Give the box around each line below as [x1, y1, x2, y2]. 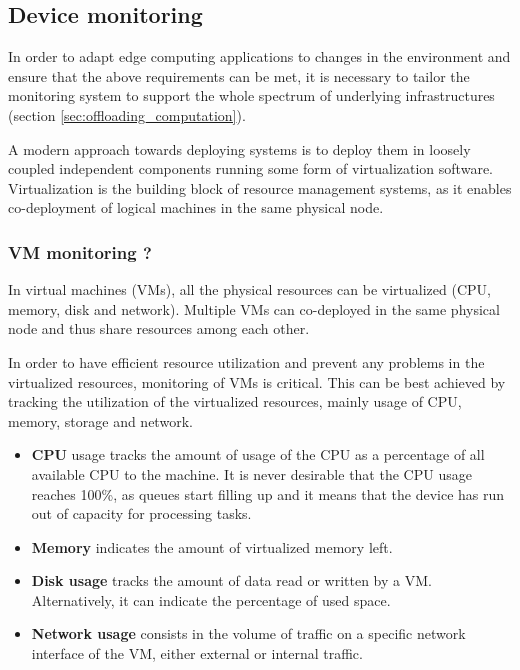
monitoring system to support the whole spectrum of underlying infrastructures [8, 85, 495, 106]
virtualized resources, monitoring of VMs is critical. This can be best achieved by [8, 371, 506, 392]
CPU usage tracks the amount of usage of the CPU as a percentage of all [31, 444, 485, 465]
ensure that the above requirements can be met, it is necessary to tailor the [8, 65, 470, 86]
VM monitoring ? [8, 239, 152, 264]
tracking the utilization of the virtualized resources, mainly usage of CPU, [8, 391, 462, 412]
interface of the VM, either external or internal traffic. [31, 643, 363, 664]
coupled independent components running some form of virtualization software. [8, 158, 493, 179]
